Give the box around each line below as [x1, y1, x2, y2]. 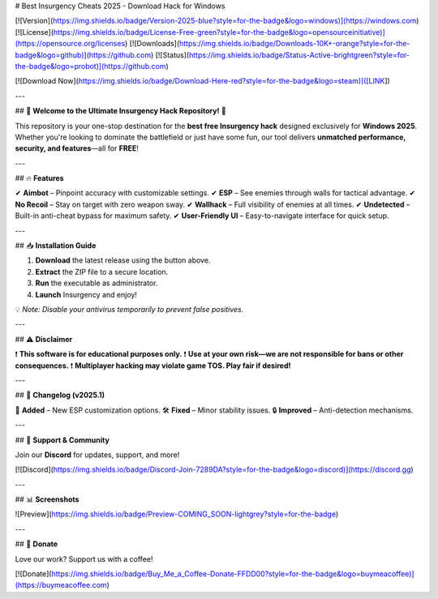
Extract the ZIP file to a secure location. [35, 267, 169, 276]
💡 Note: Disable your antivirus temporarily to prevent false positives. [15, 304, 244, 314]
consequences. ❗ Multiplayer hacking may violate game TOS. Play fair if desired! [15, 361, 291, 370]
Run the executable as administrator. [35, 278, 158, 288]
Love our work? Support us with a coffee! [15, 554, 153, 563]
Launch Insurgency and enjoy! [35, 289, 138, 299]
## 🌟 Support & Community [15, 434, 109, 445]
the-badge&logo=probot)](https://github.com [15, 61, 166, 71]
